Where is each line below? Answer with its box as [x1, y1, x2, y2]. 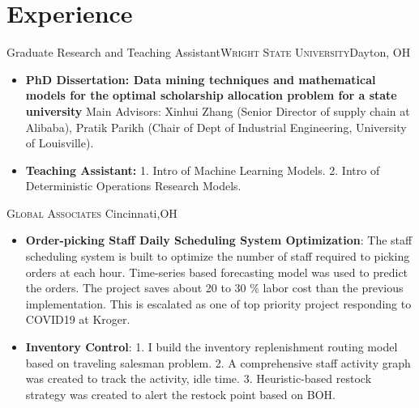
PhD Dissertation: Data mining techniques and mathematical [25, 70, 376, 87]
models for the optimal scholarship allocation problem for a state [25, 87, 397, 104]
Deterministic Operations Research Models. [25, 177, 242, 194]
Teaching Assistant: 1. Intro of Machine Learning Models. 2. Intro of [25, 161, 380, 178]
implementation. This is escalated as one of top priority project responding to [25, 295, 412, 312]
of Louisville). [25, 134, 94, 151]
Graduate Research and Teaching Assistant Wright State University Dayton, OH [6, 44, 411, 61]
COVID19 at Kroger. [25, 311, 130, 328]
